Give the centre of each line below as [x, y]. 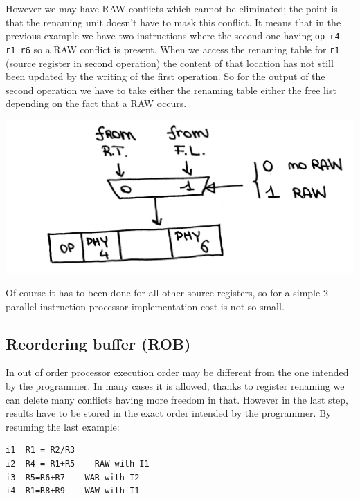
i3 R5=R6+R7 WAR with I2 [73, 477]
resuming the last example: [63, 426]
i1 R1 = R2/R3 [40, 450]
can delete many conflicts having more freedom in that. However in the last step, [177, 399]
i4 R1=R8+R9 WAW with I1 [73, 491]
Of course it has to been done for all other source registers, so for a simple [163, 292]
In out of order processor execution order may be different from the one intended [177, 372]
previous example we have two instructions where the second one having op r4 [173, 36]
